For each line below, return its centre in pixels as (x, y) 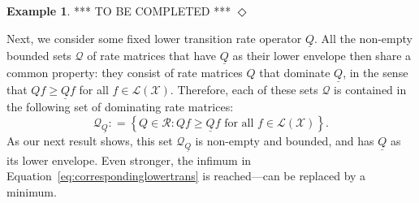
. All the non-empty (363, 38)
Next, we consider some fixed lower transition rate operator (154, 38)
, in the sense (376, 73)
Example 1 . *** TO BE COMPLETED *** (119, 11)
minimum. (32, 191)
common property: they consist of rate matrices (125, 73)
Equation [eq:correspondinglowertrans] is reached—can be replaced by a (186, 176)
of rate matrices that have (152, 55)
